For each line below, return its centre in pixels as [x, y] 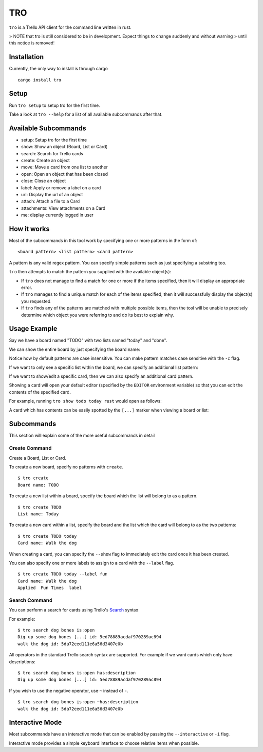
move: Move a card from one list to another [65, 167]
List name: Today [38, 514]
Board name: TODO [38, 485]
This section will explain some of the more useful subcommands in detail [82, 436]
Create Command [30, 448]
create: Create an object [46, 160]
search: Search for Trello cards [52, 153]
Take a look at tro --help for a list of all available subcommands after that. [86, 114]
